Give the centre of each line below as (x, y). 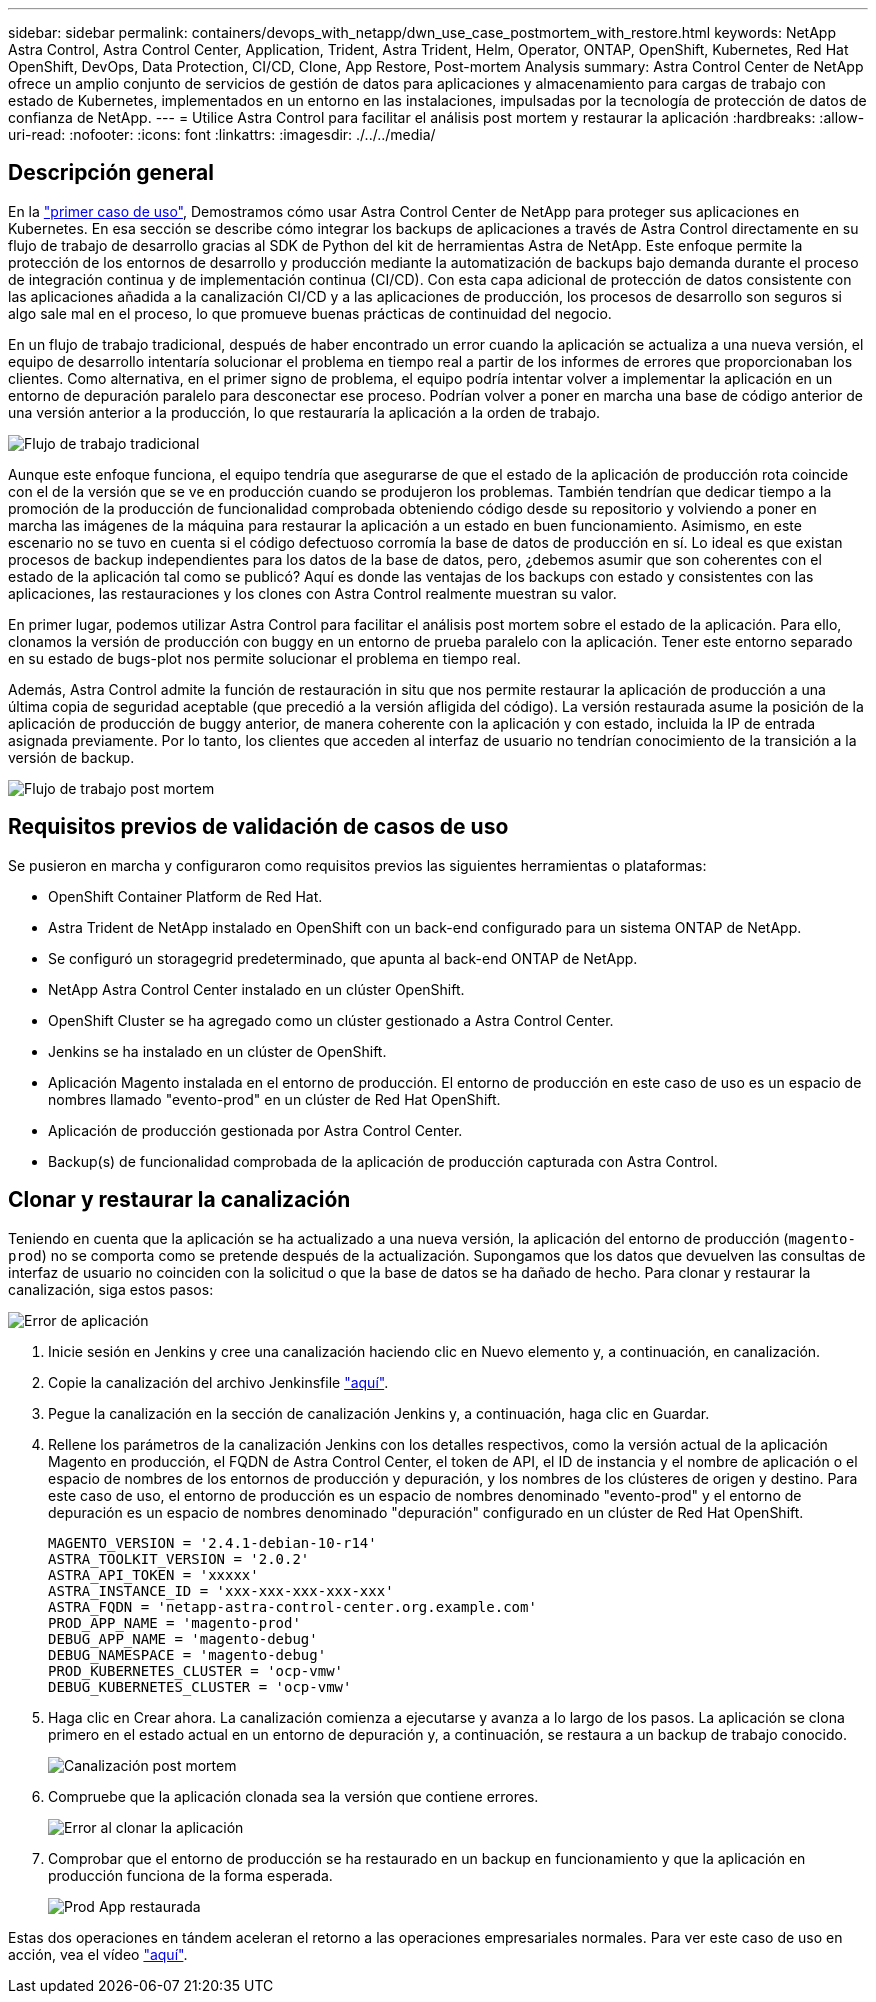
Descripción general (111, 173)
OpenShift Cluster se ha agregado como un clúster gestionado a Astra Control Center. (331, 1020)
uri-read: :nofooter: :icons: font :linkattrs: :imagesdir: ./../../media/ (222, 134)
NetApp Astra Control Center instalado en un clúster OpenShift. (256, 989)
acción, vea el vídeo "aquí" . (98, 1954)
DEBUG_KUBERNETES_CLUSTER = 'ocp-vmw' (200, 1686)
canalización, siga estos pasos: (111, 1289)
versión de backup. (71, 757)
